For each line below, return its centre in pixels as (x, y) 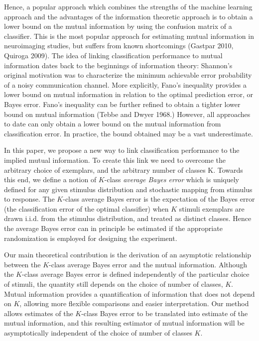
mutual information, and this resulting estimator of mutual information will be (124, 323)
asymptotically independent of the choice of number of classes (98, 333)
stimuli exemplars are (212, 208)
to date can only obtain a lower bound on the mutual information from (113, 124)
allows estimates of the (39, 313)
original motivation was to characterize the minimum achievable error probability (128, 75)
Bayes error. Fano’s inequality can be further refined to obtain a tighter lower (122, 104)
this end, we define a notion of (50, 179)
